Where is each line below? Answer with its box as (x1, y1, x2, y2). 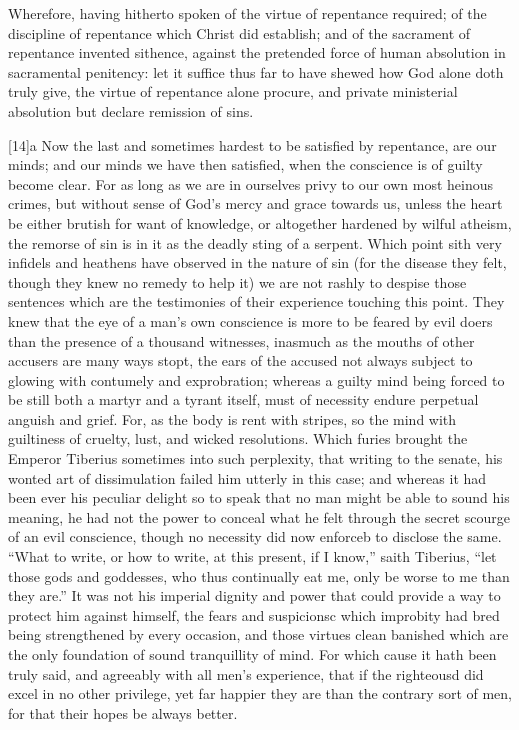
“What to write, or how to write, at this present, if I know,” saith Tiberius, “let (8, 546, 497, 567)
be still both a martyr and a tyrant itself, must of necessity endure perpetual (8, 389, 479, 410)
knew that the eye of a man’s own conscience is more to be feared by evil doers (8, 310, 493, 331)
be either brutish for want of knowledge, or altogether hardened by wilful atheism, (8, 212, 512, 233)
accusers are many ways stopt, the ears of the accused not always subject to (8, 350, 473, 371)
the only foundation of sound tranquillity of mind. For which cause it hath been (8, 644, 497, 664)
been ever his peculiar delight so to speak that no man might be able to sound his (8, 487, 510, 508)
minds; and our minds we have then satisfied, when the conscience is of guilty (8, 154, 483, 175)
